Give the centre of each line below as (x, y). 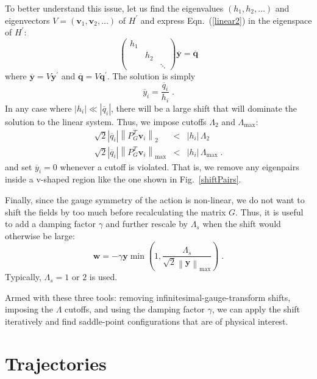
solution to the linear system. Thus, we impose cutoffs (106, 121)
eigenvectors (27, 20)
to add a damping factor (51, 224)
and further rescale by (147, 224)
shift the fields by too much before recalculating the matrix (116, 211)
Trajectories (56, 363)
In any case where (38, 108)
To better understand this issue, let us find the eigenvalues (114, 8)
